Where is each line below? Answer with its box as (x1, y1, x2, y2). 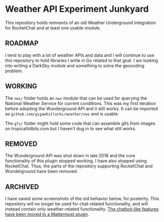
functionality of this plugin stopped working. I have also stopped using (5, 158, 147, 164)
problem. (5, 68, 23, 74)
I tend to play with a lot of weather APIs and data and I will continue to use (5, 52, 155, 58)
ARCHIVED (5, 183, 39, 191)
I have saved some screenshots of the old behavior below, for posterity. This (5, 195, 159, 202)
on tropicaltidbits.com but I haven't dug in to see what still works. (5, 125, 137, 131)
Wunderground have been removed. (5, 168, 78, 174)
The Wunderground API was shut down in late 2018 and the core (5, 153, 136, 159)
